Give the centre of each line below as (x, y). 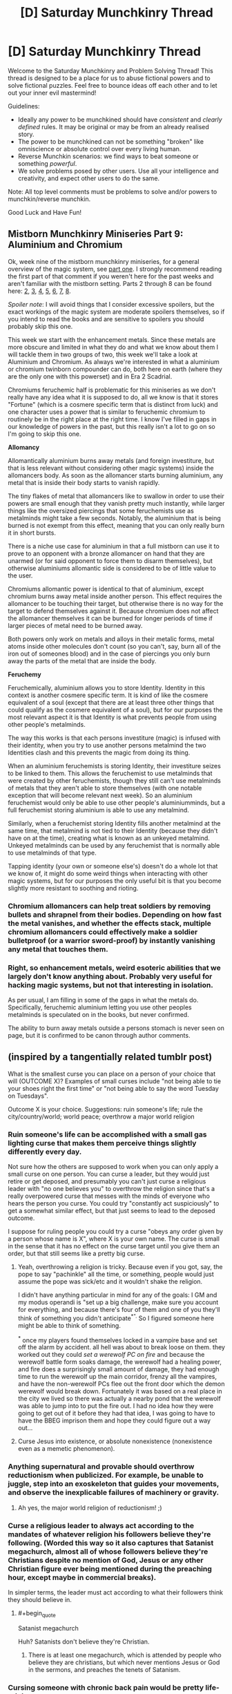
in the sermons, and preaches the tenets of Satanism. (104, 1669)
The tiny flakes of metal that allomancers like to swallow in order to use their (116, 496)
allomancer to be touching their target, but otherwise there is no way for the (116, 603)
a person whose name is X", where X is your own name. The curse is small (114, 1239)
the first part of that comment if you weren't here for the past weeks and (111, 276)
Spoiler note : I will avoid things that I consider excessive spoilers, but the (111, 304)
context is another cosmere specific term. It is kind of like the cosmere (108, 695)
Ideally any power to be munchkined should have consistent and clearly (120, 120)
